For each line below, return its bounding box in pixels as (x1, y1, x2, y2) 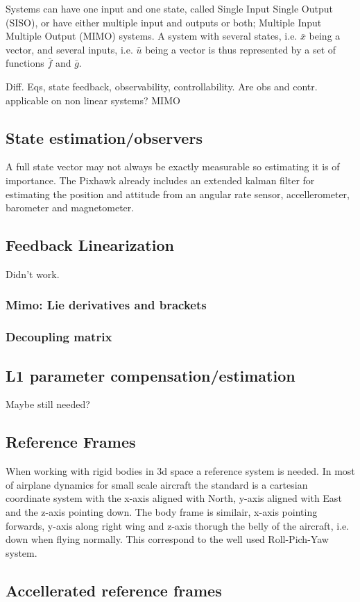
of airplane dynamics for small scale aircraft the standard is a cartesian (6, 477, 308, 491)
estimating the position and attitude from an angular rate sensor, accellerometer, (6, 186, 350, 201)
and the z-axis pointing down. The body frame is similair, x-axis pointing (6, 505, 318, 519)
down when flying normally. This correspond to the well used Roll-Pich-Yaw (6, 532, 329, 546)
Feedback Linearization (6, 234, 174, 256)
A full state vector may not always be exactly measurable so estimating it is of (6, 159, 340, 174)
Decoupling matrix (6, 328, 112, 345)
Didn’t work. (6, 266, 60, 281)
